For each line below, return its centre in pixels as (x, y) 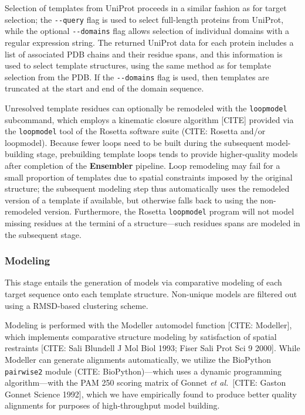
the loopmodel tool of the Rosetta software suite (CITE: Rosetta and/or (135, 131)
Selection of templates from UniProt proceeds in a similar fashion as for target (146, 8)
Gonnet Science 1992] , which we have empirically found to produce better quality (151, 394)
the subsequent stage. (43, 234)
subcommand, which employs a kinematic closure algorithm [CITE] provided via (149, 119)
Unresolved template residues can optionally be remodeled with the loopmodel (146, 108)
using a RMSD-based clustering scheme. (77, 305)
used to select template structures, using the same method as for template (138, 65)
